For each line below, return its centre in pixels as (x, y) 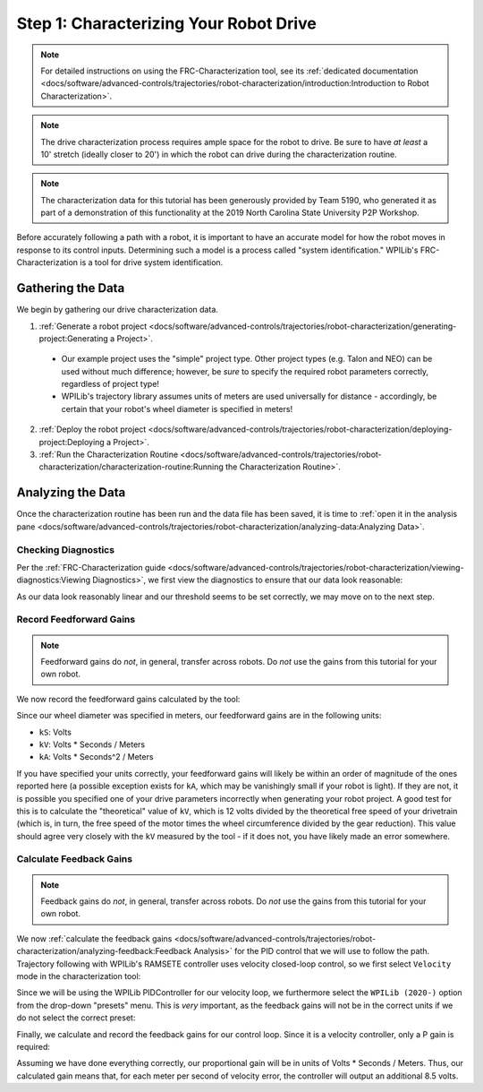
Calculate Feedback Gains (75, 859)
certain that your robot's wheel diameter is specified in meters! (177, 408)
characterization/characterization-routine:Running (131, 467)
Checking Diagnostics (66, 549)
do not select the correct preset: (76, 1018)
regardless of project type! (110, 384)
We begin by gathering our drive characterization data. (118, 310)
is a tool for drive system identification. (152, 262)
